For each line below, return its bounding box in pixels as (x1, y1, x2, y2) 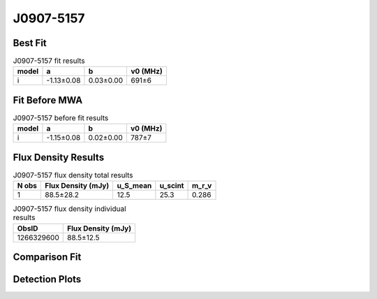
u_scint (159, 181, 184, 191)
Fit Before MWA (13, 94, 83, 106)
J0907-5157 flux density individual (13, 204, 126, 214)
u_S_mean (117, 181, 152, 191)
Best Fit (13, 37, 47, 49)
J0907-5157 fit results (13, 56, 85, 66)
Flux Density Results (13, 151, 105, 163)
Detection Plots (13, 273, 82, 286)
